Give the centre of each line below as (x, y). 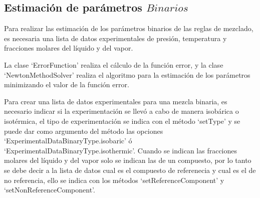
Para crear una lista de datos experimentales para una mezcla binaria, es (116, 101)
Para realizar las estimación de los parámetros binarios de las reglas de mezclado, (129, 28)
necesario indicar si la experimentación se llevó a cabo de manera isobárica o (121, 111)
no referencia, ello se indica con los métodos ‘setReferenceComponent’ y (114, 180)
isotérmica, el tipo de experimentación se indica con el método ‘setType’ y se (122, 121)
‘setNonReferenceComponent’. (50, 190)
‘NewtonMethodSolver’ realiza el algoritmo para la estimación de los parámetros (127, 74)
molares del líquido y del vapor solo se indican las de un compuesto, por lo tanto (128, 160)
